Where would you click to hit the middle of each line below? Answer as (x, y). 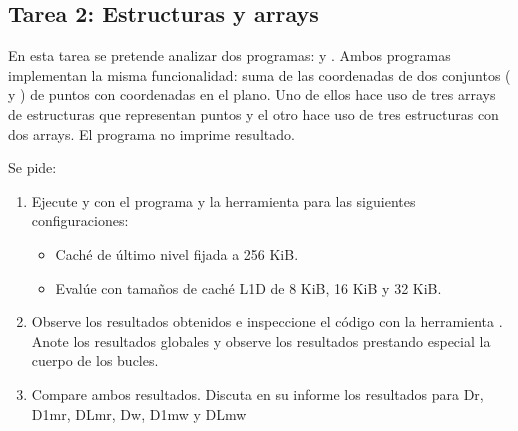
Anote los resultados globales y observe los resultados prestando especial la (261, 340)
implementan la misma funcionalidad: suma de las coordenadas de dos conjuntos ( (259, 74)
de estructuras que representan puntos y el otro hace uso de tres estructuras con (253, 113)
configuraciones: (80, 220)
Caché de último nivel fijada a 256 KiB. (177, 253)
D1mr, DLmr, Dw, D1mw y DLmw (139, 413)
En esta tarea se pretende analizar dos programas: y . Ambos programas (229, 55)
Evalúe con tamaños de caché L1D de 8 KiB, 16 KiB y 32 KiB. (248, 287)
